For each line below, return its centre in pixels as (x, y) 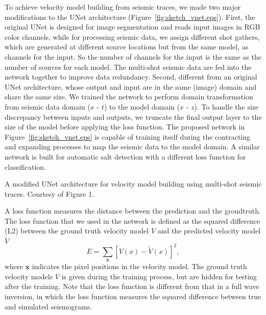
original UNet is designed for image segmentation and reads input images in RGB (132, 27)
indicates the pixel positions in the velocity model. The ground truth (139, 266)
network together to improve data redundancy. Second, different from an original (131, 77)
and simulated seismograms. (49, 306)
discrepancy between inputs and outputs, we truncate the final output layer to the (133, 116)
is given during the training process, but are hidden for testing (159, 276)
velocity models (29, 276)
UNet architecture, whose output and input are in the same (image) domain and (130, 86)
